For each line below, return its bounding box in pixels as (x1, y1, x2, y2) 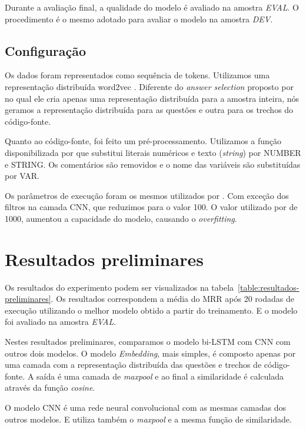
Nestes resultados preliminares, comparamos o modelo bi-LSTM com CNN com (5, 335, 291, 348)
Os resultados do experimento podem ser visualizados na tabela (5, 281, 234, 293)
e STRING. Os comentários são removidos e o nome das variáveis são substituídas (5, 158, 301, 170)
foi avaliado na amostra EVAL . (5, 315, 117, 328)
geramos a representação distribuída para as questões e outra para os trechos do (5, 104, 294, 116)
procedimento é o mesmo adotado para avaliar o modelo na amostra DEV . (5, 12, 273, 25)
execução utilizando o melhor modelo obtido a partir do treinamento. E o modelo (5, 304, 298, 316)
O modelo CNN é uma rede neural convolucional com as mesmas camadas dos (5, 401, 286, 413)
